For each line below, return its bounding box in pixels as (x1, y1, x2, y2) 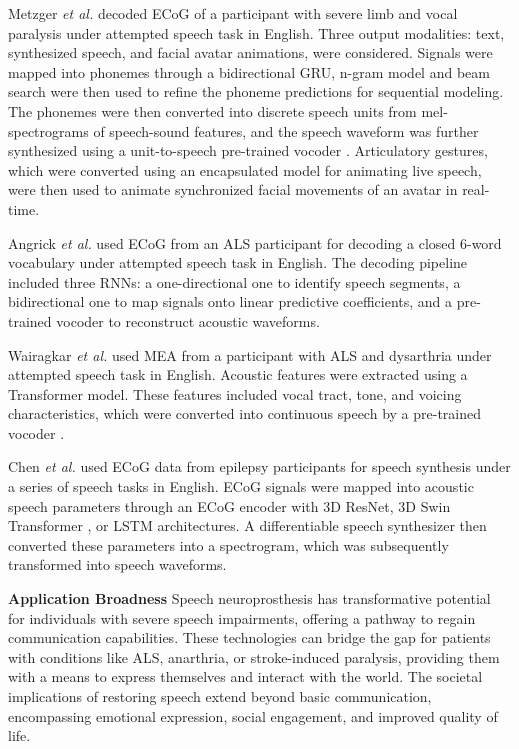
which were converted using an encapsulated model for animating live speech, (8, 159, 482, 180)
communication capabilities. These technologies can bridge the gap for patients (8, 627, 491, 648)
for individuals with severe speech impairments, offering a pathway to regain (8, 607, 476, 628)
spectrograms (8, 120, 89, 141)
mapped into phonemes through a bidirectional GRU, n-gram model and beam (8, 61, 490, 82)
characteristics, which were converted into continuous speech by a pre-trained (8, 403, 482, 424)
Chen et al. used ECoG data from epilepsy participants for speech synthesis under (8, 456, 511, 477)
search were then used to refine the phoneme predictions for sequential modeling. (8, 81, 504, 102)
